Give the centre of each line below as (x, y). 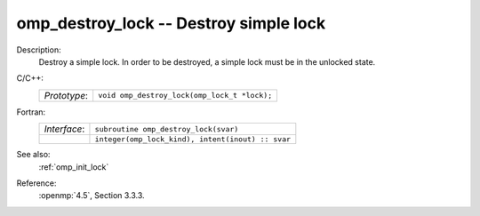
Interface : (64, 129)
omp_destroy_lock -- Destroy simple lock (171, 23)
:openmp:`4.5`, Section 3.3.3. (92, 196)
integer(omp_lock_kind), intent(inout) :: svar (193, 139)
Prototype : (66, 95)
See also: (33, 155)
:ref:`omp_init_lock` (74, 167)
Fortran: (31, 112)
